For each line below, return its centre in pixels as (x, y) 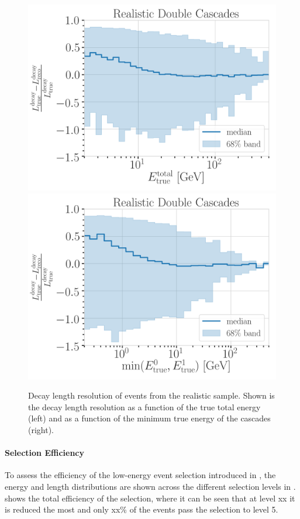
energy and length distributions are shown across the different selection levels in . (150, 486)
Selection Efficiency (44, 453)
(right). (41, 429)
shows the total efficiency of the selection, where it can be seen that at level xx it (150, 498)
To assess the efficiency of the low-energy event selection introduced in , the (140, 475)
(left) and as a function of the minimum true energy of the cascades (149, 418)
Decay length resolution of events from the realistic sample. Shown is (151, 395)
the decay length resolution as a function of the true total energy (144, 406)
